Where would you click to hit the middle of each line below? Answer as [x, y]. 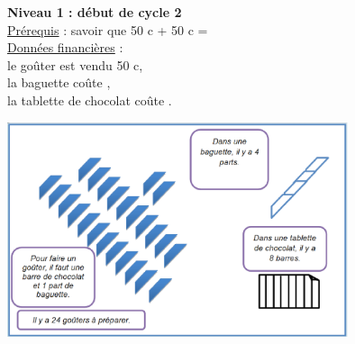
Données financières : [65, 47]
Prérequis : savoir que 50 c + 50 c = [108, 29]
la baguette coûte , [59, 82]
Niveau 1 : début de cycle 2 [95, 12]
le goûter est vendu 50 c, [75, 64]
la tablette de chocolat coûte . [90, 100]
